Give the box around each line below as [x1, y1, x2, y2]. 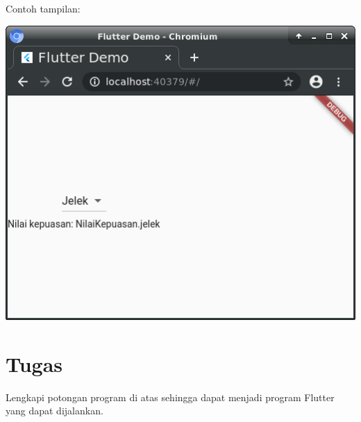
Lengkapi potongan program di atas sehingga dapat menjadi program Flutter [6, 389, 335, 404]
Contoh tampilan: [6, 1, 81, 15]
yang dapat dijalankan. [6, 403, 103, 418]
